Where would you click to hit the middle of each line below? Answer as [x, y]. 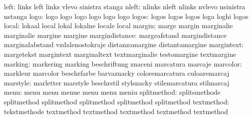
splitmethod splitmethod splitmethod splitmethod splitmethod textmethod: [117, 101]
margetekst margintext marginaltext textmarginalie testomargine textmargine [120, 54]
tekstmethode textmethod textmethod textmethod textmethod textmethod [116, 111]
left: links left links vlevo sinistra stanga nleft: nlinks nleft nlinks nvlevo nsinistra [125, 6]
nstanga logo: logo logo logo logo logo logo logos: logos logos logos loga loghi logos [126, 16]
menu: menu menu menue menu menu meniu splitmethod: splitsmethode [112, 92]
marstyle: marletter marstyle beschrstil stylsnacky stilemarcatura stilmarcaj [117, 82]
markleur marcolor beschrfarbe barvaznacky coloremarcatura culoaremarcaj [117, 73]
